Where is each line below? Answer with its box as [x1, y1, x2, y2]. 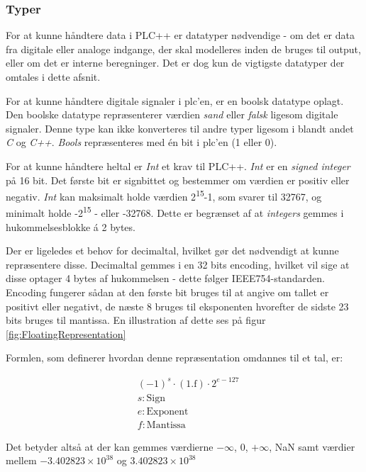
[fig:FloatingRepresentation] [6, 326, 126, 341]
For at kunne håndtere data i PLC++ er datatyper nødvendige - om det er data [6, 28, 355, 43]
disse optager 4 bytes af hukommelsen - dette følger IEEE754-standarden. [6, 271, 325, 286]
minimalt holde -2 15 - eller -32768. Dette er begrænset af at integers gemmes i [6, 203, 344, 220]
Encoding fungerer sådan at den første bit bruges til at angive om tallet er [6, 285, 329, 300]
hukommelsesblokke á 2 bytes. [6, 219, 135, 234]
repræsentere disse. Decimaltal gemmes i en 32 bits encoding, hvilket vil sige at [6, 257, 350, 271]
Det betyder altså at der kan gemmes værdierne [6, 439, 213, 454]
